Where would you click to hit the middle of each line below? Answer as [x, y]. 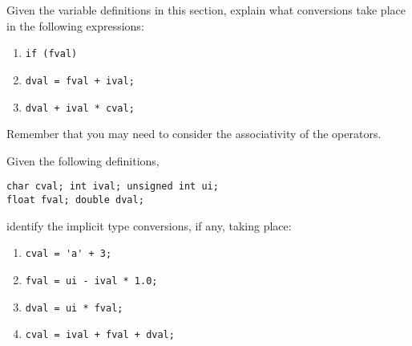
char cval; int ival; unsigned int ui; [113, 187]
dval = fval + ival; [80, 81]
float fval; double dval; [75, 200]
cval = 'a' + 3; [69, 254]
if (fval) [51, 54]
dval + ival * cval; [80, 108]
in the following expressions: [75, 25]
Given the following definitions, [83, 160]
